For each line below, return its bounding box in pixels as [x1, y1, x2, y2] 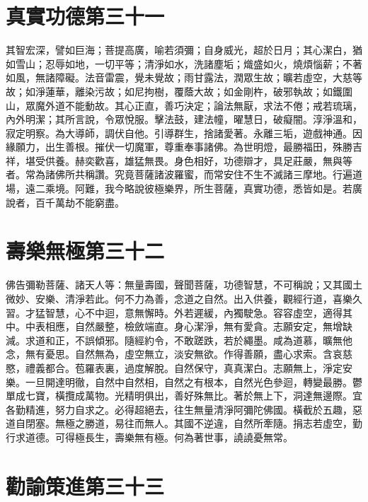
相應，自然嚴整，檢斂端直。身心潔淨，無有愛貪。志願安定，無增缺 [45, 319, 352, 334]
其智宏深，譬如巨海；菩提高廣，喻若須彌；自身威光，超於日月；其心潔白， [6, 42, 352, 57]
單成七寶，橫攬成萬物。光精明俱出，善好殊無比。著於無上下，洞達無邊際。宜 [6, 388, 362, 403]
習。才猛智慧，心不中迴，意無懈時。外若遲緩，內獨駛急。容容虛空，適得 [6, 305, 343, 320]
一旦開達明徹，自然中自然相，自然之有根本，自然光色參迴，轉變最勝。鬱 [25, 374, 362, 389]
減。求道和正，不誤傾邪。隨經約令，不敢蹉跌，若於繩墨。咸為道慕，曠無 [6, 332, 343, 347]
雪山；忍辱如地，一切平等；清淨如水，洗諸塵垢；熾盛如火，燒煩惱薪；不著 [15, 56, 362, 71]
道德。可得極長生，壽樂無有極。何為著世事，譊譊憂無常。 [25, 429, 293, 444]
